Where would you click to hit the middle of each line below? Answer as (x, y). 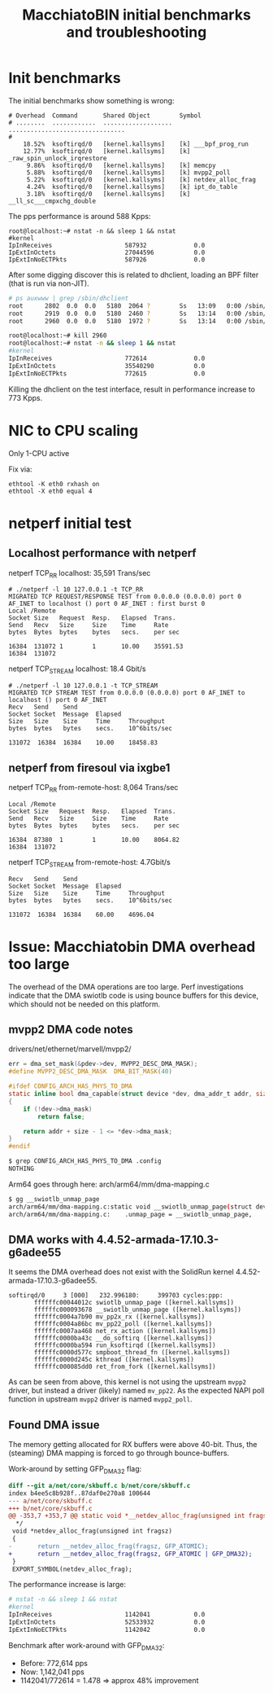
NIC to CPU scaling (74, 430)
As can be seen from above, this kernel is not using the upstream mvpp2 (127, 1382)
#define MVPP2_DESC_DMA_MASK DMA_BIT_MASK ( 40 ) (91, 1072)
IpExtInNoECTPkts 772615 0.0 (107, 373)
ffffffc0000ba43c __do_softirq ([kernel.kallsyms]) (123, 1338)
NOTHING (22, 1169)
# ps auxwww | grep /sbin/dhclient (69, 298)
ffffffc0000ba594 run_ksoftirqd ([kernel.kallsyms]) (125, 1345)
